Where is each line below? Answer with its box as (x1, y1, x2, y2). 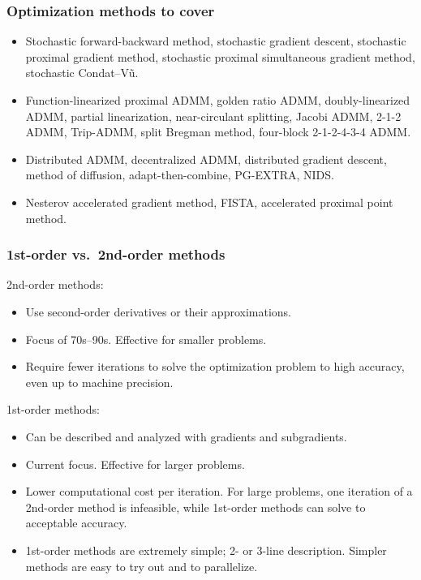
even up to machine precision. (25, 373, 174, 390)
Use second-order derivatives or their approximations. (25, 303, 292, 320)
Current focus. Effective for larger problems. (25, 455, 245, 472)
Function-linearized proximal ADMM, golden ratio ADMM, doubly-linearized (25, 92, 410, 108)
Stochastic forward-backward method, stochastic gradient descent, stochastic (25, 32, 406, 49)
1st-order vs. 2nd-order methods (6, 244, 226, 264)
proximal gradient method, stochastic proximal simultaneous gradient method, (25, 48, 415, 65)
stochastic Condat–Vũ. (25, 64, 139, 81)
